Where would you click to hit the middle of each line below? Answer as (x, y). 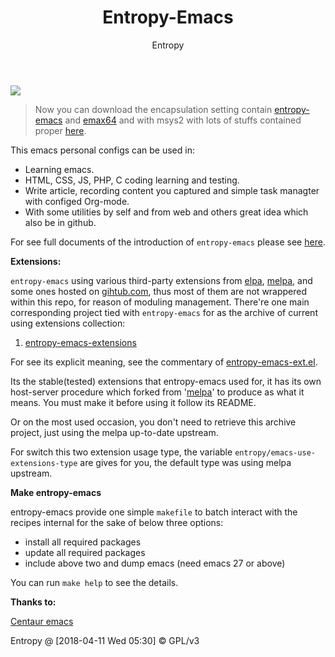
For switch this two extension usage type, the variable (121, 452)
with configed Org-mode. (77, 201)
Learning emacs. (59, 169)
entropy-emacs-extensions (80, 342)
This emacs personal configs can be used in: (102, 150)
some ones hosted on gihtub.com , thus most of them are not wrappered (159, 291)
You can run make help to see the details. (94, 582)
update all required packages (85, 552)
